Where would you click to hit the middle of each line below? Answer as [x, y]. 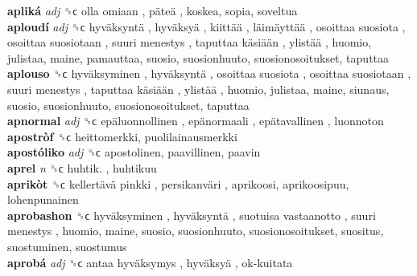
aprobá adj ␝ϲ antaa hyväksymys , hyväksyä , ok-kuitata [150, 262]
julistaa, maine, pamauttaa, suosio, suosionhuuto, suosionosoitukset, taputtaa [198, 57]
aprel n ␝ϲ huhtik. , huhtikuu [82, 167]
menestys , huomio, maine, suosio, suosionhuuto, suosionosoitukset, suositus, [196, 231]
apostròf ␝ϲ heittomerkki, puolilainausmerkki [122, 136]
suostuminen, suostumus [67, 246]
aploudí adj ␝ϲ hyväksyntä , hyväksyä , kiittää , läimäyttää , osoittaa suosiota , [206, 26]
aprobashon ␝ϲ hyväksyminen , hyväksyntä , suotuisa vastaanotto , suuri [192, 215]
